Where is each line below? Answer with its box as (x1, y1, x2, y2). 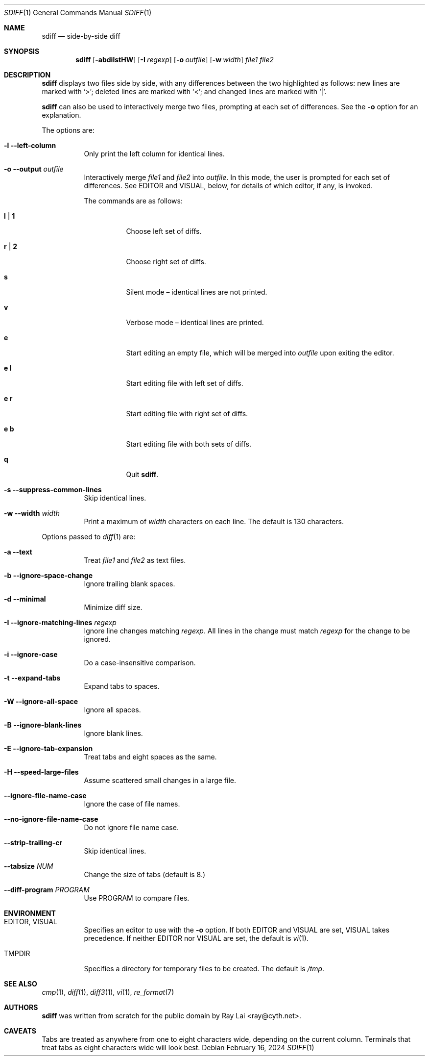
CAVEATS (4, 1027, 36, 1035)
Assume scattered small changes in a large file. (84, 776, 237, 784)
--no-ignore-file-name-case (4, 815, 98, 823)
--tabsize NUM (4, 862, 53, 870)
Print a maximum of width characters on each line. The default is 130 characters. (84, 517, 344, 526)
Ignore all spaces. (84, 706, 141, 714)
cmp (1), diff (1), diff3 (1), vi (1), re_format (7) (42, 988, 174, 996)
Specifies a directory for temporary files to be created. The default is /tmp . (84, 964, 325, 973)
